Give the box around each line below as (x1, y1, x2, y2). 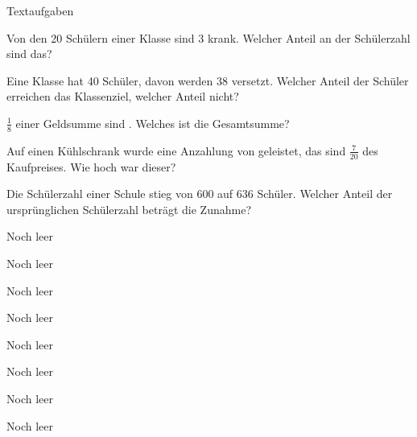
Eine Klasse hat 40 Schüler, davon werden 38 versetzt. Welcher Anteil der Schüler (6, 72, 409, 89)
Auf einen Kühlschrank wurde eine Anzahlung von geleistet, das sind (6, 142, 346, 159)
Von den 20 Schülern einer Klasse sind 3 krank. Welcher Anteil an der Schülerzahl (6, 29, 411, 46)
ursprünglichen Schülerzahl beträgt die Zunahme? (6, 200, 251, 217)
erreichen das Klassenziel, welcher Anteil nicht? (6, 88, 239, 105)
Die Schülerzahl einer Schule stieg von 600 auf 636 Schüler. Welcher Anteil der (6, 185, 393, 202)
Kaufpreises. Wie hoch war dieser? (6, 158, 176, 175)
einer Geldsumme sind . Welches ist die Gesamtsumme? (15, 114, 290, 131)
